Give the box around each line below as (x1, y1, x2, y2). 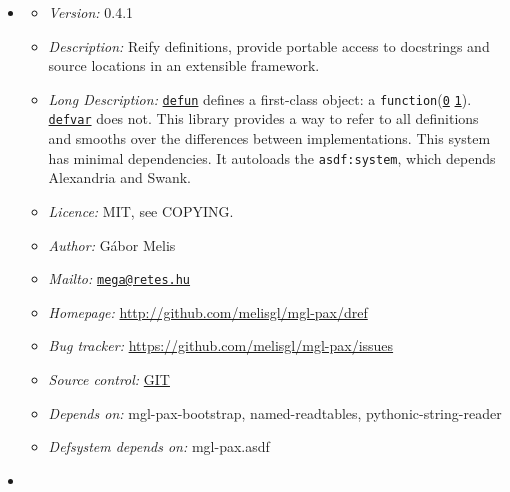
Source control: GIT (48, 368, 170, 389)
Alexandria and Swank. (48, 167, 192, 188)
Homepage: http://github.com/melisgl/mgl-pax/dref (48, 301, 368, 322)
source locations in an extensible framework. (48, 55, 320, 76)
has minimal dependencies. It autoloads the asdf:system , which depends (48, 147, 496, 168)
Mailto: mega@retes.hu (48, 268, 191, 289)
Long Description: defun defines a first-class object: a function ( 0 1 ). (48, 88, 472, 109)
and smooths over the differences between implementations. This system (48, 128, 491, 149)
